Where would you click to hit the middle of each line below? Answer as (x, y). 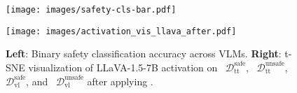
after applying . (120, 81)
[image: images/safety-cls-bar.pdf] (91, 10)
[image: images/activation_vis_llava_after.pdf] (121, 31)
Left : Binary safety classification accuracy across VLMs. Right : (144, 53)
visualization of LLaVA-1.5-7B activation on (123, 67)
